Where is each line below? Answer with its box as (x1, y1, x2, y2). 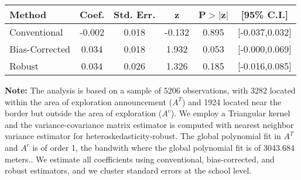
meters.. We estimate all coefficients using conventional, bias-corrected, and (5, 153, 275, 165)
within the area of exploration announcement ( (5, 95, 172, 108)
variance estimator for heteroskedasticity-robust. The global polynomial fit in (5, 130, 281, 142)
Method (9, 8, 47, 21)
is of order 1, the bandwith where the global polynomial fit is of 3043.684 (32, 141, 295, 153)
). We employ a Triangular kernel (170, 107, 290, 119)
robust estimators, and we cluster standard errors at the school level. (5, 164, 252, 176)
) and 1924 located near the (182, 95, 282, 108)
